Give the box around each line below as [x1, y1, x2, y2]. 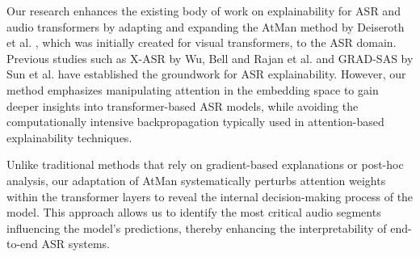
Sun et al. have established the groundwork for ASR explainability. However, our [6, 65, 406, 82]
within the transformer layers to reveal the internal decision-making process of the [6, 187, 414, 204]
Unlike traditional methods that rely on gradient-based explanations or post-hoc [6, 156, 404, 173]
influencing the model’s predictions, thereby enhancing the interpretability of [6, 219, 387, 236]
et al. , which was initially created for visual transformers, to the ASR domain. [6, 34, 397, 51]
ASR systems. [41, 235, 110, 252]
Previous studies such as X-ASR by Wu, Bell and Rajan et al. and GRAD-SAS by [6, 49, 414, 66]
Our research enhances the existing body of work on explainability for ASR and [6, 2, 401, 19]
